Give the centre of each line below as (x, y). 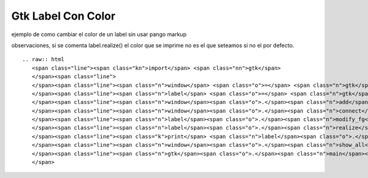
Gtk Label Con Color (63, 16)
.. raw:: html (43, 59)
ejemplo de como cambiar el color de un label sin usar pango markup (99, 34)
